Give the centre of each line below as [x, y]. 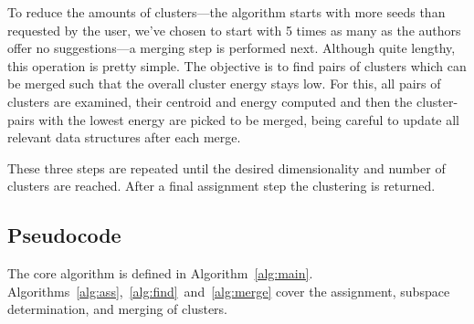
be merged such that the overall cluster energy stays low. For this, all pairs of [224, 84]
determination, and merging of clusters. [118, 309]
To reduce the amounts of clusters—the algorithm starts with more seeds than [226, 12]
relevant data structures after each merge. [124, 137]
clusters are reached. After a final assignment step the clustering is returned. [221, 186]
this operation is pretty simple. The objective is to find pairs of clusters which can [237, 65]
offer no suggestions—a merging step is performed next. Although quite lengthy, [232, 48]
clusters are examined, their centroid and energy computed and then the [210, 101]
